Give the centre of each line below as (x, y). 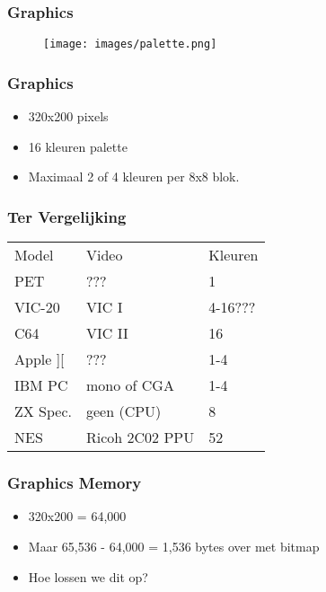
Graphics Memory (75, 483)
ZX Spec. (44, 411)
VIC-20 (37, 307)
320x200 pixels (68, 116)
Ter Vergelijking (67, 216)
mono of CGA (130, 385)
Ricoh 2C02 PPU (141, 437)
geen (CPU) (124, 411)
